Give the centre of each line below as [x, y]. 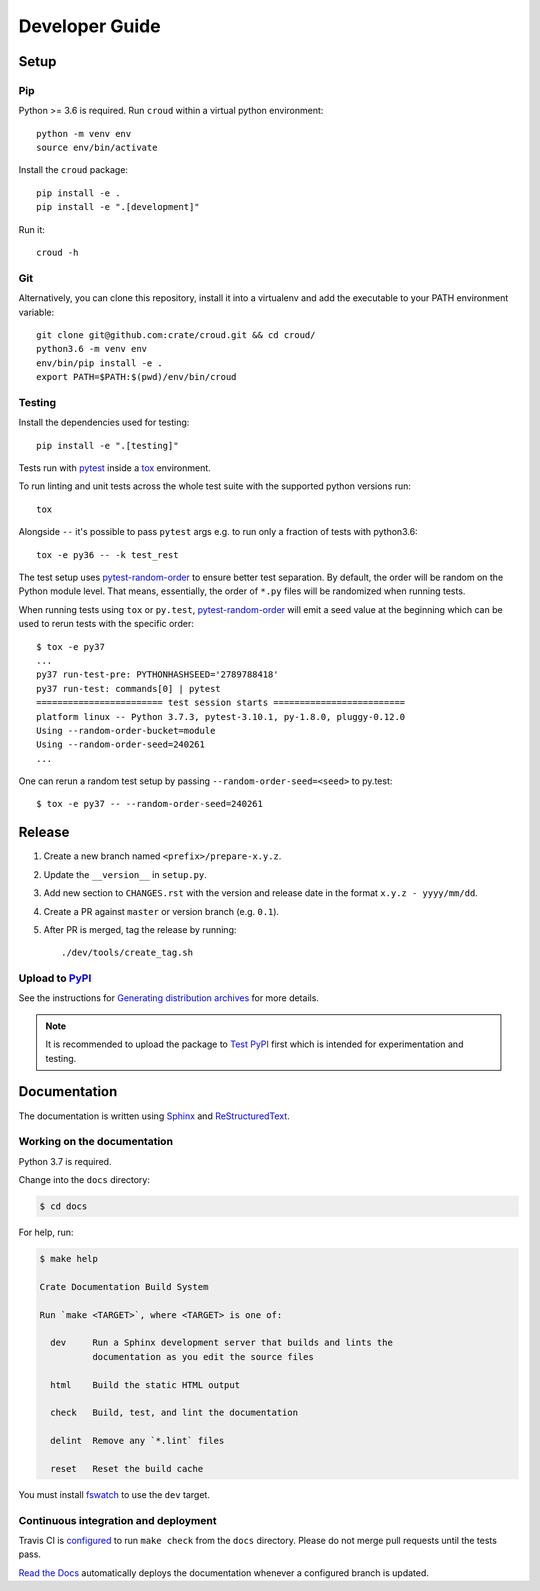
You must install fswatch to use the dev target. [114, 1494]
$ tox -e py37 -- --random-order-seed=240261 [150, 804]
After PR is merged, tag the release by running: [140, 929]
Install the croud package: [73, 170]
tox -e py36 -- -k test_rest [107, 554]
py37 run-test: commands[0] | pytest [129, 688]
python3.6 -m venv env [92, 349]
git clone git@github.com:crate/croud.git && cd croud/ [176, 334]
